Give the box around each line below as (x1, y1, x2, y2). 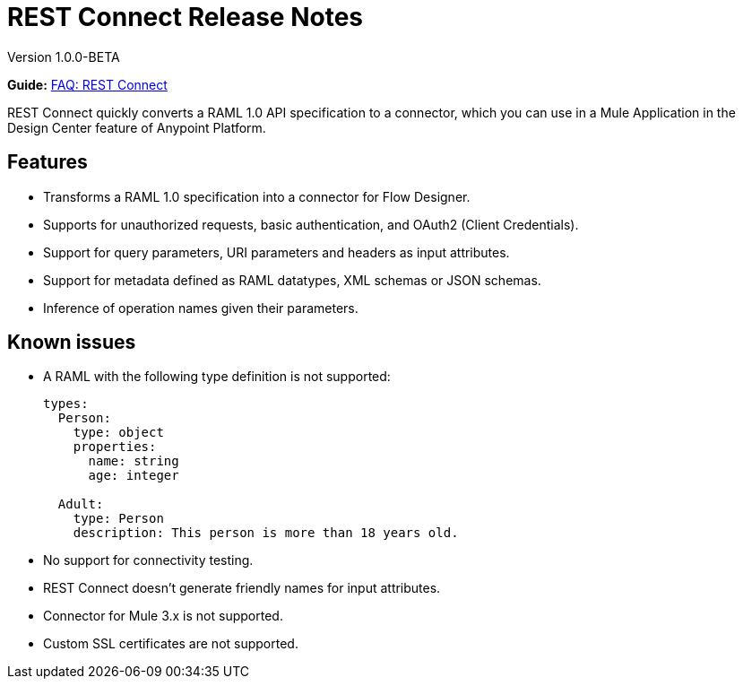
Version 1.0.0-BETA (7, 48, 120, 65)
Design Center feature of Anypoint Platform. (7, 119, 266, 135)
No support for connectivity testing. (43, 552, 254, 569)
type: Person (73, 511, 164, 526)
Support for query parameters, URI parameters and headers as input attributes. (43, 244, 510, 260)
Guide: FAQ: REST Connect (7, 76, 168, 92)
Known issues (7, 331, 136, 354)
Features (7, 151, 88, 174)
